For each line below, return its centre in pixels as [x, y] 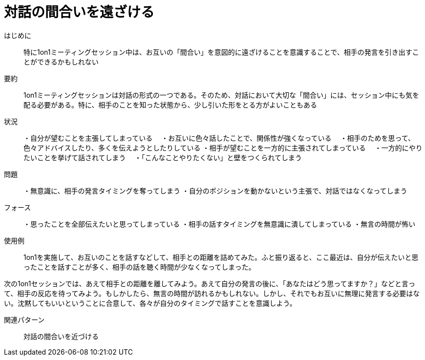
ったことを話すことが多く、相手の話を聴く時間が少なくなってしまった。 [139, 267]
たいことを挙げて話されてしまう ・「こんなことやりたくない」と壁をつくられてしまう [163, 157]
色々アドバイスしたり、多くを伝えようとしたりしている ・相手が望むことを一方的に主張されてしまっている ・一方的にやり [223, 148]
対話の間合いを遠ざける [79, 12]
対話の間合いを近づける [61, 336]
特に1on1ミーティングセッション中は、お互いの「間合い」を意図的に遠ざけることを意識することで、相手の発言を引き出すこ [221, 52]
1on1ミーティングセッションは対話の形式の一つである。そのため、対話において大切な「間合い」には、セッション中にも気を [222, 95]
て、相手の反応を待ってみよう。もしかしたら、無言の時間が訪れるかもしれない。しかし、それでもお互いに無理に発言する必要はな [212, 293]
